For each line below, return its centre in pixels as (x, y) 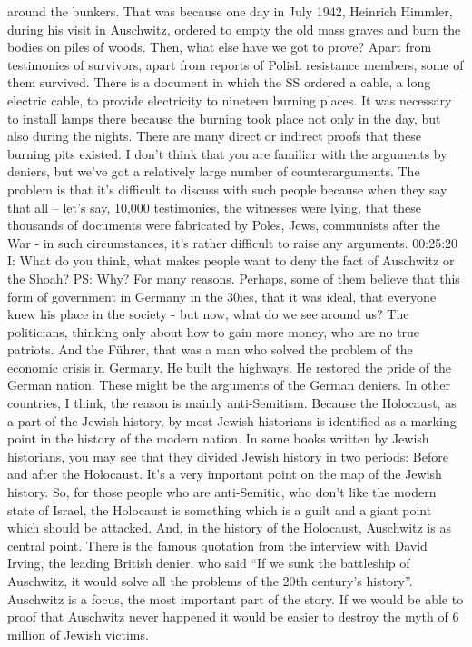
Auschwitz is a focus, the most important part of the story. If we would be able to (236, 598)
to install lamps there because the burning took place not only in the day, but (224, 118)
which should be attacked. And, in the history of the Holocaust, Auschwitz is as (229, 528)
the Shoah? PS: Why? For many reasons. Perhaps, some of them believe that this (234, 278)
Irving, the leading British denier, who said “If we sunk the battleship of (209, 563)
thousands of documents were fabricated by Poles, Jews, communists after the (224, 225)
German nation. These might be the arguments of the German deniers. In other (229, 385)
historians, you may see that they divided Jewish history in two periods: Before (228, 456)
